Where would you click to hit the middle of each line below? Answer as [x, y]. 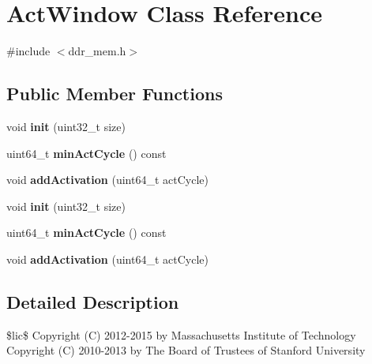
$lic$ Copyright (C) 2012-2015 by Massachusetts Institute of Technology [181, 334]
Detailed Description [93, 301]
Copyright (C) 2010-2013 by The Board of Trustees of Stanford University [186, 350]
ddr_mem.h [97, 51]
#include [28, 51]
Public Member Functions [115, 94]
